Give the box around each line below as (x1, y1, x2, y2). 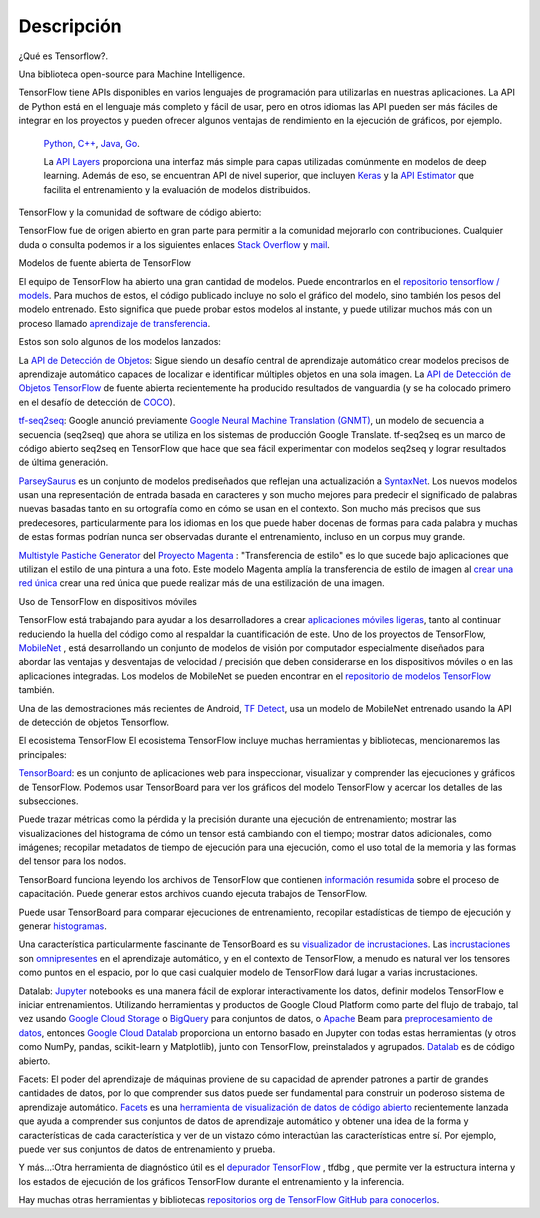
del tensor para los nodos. (18, 855, 127, 867)
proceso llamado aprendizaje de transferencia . (18, 317, 211, 329)
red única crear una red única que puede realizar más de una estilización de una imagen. (18, 577, 385, 589)
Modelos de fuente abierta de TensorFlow (18, 257, 192, 269)
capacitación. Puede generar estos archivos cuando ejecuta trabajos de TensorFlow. (18, 888, 368, 900)
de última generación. (18, 456, 109, 469)
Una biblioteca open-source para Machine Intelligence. (18, 68, 245, 80)
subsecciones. (18, 795, 79, 807)
